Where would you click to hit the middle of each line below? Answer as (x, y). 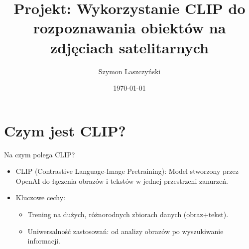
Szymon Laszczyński (129, 71)
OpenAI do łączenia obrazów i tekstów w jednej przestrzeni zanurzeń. (122, 181)
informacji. (44, 241)
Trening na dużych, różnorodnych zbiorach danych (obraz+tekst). (128, 214)
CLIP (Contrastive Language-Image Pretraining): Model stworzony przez (127, 171)
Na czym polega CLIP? (40, 154)
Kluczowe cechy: (40, 197)
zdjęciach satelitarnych (129, 47)
